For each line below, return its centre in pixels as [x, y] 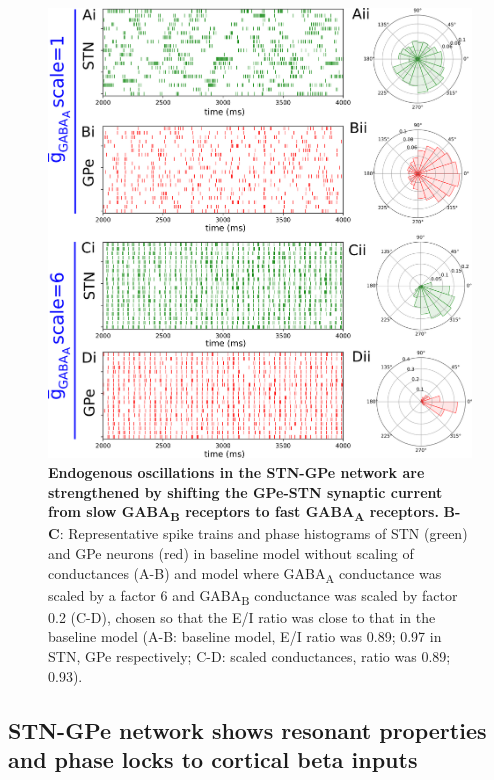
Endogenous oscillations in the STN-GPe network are [236, 472]
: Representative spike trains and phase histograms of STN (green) [263, 533]
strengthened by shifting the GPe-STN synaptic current [245, 491]
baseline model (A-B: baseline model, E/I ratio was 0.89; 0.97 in [245, 636]
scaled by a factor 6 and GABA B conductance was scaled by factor [253, 596]
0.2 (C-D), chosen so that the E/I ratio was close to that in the [242, 616]
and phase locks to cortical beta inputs [213, 758]
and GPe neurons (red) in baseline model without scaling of [231, 552]
